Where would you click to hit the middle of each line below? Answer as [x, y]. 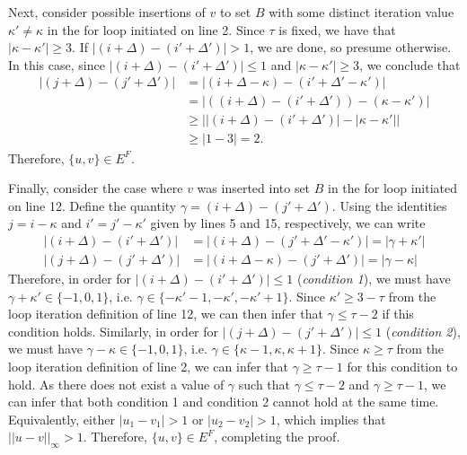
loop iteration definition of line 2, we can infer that [149, 366]
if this [398, 314]
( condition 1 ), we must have [374, 278]
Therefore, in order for [70, 278]
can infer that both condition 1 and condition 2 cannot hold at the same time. [224, 402]
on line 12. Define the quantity [93, 205]
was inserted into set [254, 188]
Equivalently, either [62, 419]
